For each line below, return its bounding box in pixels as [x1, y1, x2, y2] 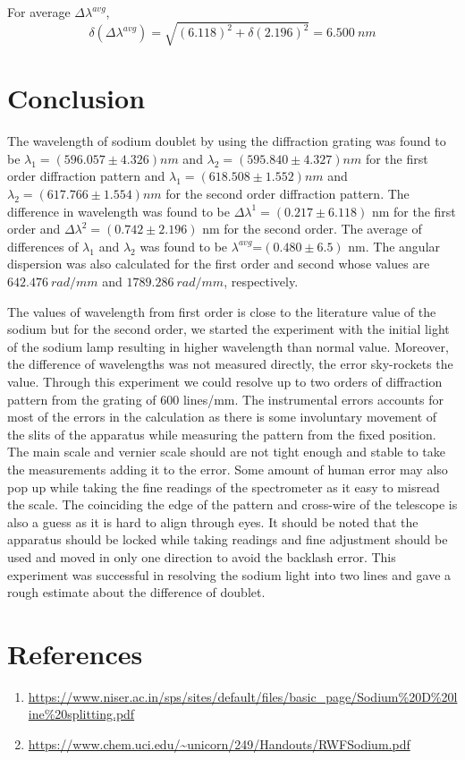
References [7, 635, 143, 671]
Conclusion [7, 80, 146, 116]
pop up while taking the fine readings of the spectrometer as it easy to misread [7, 477, 440, 496]
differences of [7, 236, 79, 255]
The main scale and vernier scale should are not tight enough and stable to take [7, 442, 446, 461]
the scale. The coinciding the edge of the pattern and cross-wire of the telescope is [7, 495, 458, 514]
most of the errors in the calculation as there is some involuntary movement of [7, 407, 437, 426]
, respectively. [224, 272, 299, 291]
